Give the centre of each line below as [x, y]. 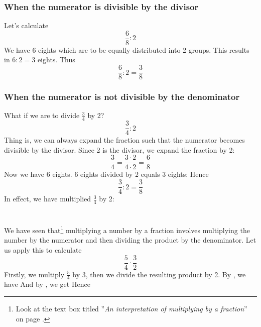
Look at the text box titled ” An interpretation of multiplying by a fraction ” [132, 309]
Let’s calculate [26, 25]
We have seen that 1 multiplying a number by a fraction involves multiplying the [127, 229]
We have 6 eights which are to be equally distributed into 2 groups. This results [127, 49]
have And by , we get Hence [47, 284]
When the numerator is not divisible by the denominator [122, 97]
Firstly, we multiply [34, 274]
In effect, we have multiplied [48, 199]
